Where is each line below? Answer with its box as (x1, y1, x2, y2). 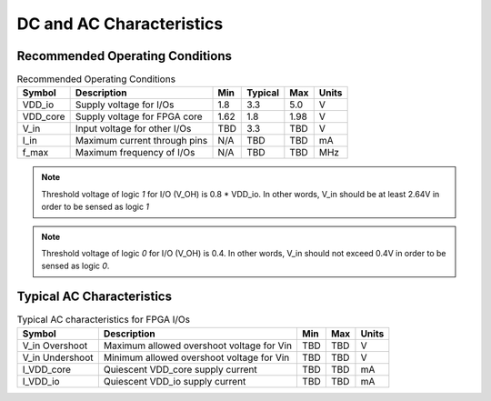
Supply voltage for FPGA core (75, 110, 204, 123)
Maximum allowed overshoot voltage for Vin (103, 339, 293, 352)
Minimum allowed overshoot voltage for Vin (103, 351, 290, 364)
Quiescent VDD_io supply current (103, 375, 246, 387)
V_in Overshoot (22, 339, 88, 352)
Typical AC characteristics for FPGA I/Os (16, 314, 191, 326)
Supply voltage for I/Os (75, 98, 175, 111)
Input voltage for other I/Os (75, 123, 192, 135)
